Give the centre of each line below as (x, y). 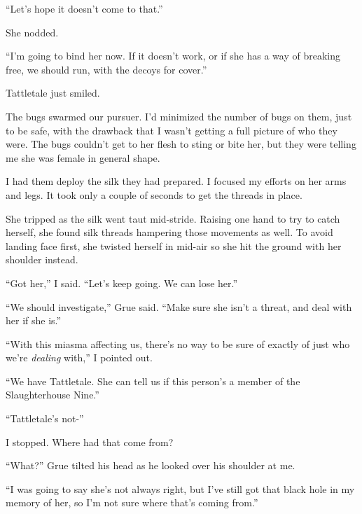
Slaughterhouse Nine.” (53, 395)
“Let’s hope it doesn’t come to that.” (84, 8)
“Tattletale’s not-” (45, 418)
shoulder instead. (42, 259)
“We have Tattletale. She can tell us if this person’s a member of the (153, 381)
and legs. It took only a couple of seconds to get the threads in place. (154, 194)
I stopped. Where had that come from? (90, 442)
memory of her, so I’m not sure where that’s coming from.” (132, 502)
